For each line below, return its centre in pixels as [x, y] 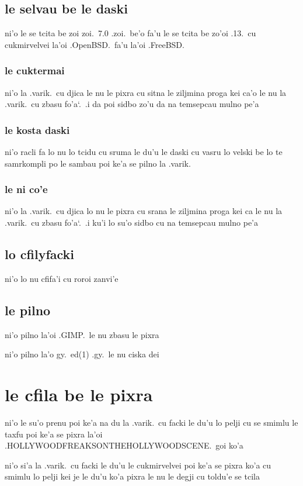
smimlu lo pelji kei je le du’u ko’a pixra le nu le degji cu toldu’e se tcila [132, 476]
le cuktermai [35, 70]
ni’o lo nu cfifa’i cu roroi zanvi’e [62, 278]
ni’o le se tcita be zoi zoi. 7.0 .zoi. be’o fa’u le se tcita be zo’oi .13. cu [130, 33]
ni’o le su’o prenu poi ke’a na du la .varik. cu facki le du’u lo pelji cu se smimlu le [151, 422]
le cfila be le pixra [79, 394]
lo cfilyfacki [40, 254]
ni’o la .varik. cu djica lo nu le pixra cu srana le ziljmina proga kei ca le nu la [144, 211]
